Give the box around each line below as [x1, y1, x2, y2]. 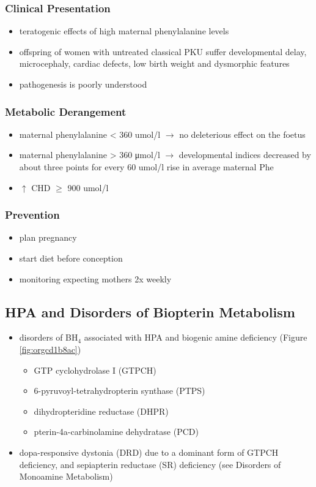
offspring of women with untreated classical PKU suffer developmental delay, [19, 45, 307, 58]
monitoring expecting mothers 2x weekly [19, 272, 172, 285]
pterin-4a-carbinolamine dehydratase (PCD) [34, 425, 199, 438]
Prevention [5, 207, 60, 222]
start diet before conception [19, 252, 123, 264]
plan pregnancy [19, 231, 77, 244]
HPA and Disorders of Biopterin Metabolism [5, 302, 295, 321]
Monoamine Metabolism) [19, 470, 113, 483]
